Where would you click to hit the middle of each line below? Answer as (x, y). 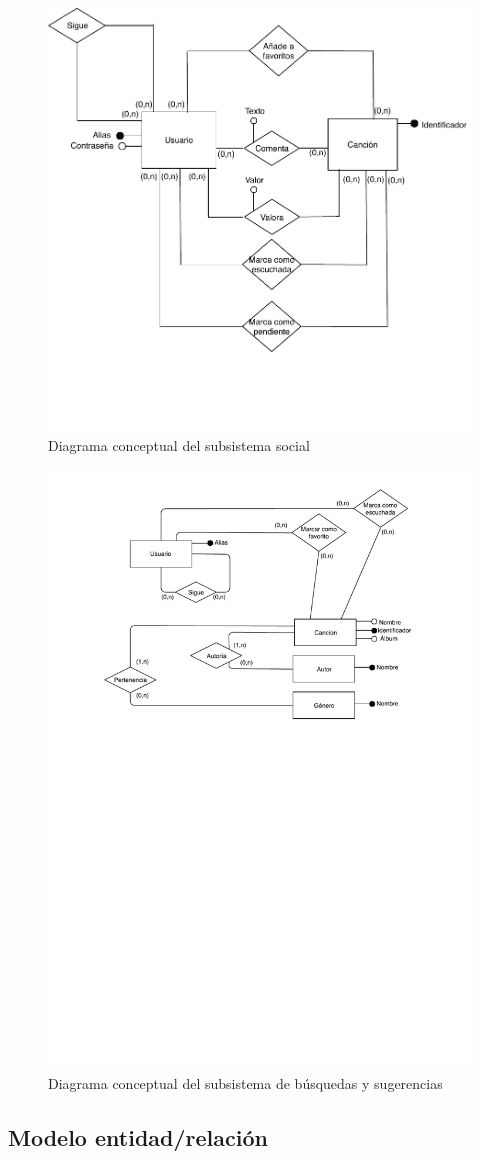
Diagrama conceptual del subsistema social (179, 444)
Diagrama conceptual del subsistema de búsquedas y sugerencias (245, 1082)
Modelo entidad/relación (138, 1136)
